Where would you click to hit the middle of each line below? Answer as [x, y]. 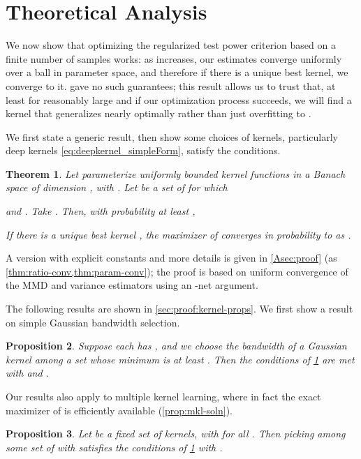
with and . [27, 373]
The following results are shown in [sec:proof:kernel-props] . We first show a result [179, 309]
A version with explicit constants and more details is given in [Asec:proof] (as [171, 258]
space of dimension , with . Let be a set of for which [117, 187]
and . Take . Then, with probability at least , [101, 211]
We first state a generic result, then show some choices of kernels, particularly [172, 136]
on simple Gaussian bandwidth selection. [93, 322]
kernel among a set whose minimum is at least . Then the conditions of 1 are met [180, 359]
